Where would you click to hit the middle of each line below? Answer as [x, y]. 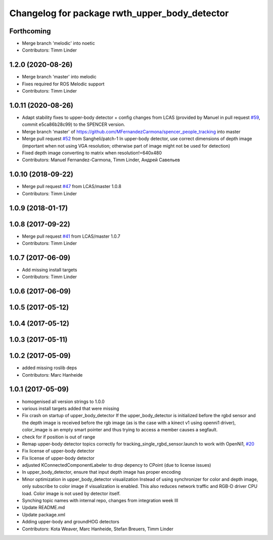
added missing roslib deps [50, 368]
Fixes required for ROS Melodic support [63, 84]
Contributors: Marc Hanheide [52, 375]
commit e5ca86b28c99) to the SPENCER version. [74, 124]
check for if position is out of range [59, 437]
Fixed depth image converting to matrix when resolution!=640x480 [92, 153]
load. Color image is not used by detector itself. [71, 493]
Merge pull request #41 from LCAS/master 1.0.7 [71, 236]
